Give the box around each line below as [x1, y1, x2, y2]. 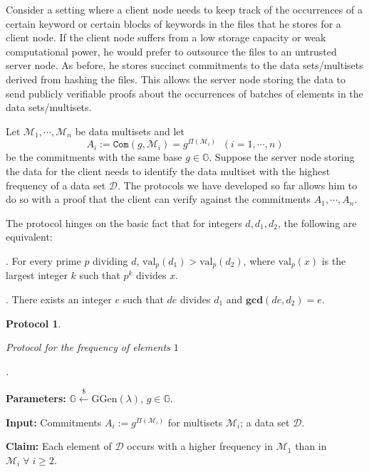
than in [295, 439, 327, 453]
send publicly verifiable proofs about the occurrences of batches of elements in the [6, 85, 363, 100]
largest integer [6, 268, 68, 283]
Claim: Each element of [6, 439, 112, 453]
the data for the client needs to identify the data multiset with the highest [6, 163, 331, 178]
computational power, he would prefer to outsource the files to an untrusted [6, 43, 337, 58]
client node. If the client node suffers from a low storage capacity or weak [6, 30, 326, 45]
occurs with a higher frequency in [127, 439, 274, 453]
